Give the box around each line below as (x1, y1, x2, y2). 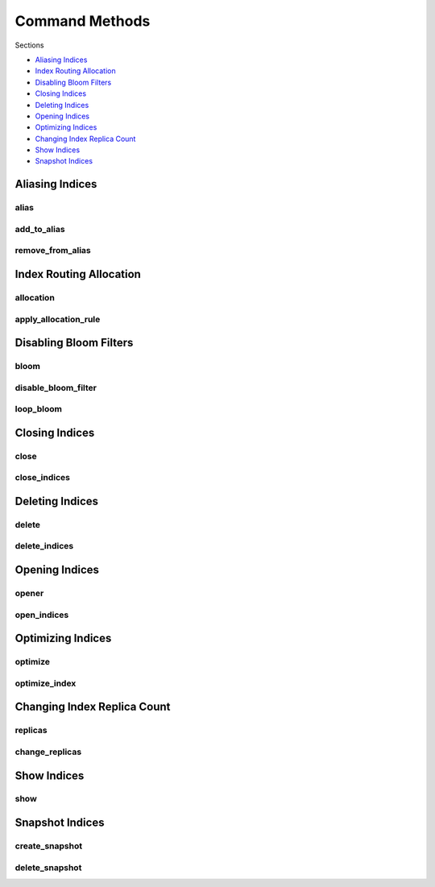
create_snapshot (14, 840, 83, 852)
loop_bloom (14, 404, 62, 415)
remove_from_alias (14, 245, 92, 256)
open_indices (14, 609, 69, 620)
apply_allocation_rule (14, 313, 101, 325)
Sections (14, 40, 44, 50)
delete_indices (14, 541, 74, 552)
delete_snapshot (14, 862, 82, 873)
